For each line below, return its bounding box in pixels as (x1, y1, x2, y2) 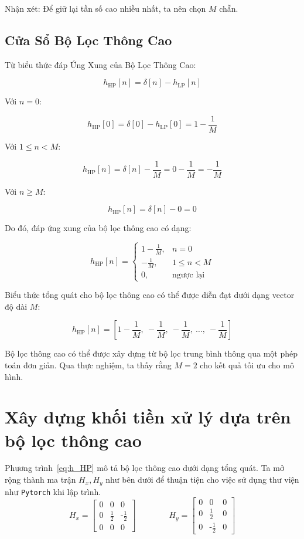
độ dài (5, 300, 28, 312)
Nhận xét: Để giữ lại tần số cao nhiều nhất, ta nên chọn (5, 2, 206, 14)
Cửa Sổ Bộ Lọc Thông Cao (5, 30, 172, 49)
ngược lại (172, 270, 205, 279)
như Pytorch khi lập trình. (5, 485, 101, 497)
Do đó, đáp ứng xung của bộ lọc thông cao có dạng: (5, 222, 192, 234)
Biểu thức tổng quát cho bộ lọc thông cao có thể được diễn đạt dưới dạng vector (5, 289, 295, 301)
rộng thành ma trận (5, 473, 76, 486)
